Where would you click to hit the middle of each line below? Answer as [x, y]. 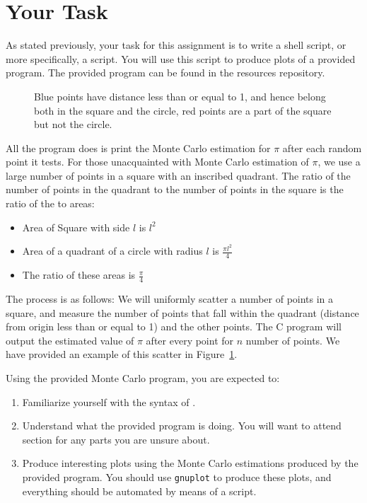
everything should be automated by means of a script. [139, 491]
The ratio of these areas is [79, 275]
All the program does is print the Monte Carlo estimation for [138, 148]
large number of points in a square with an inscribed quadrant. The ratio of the [178, 175]
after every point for [190, 340]
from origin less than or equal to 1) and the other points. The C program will [174, 326]
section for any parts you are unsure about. [116, 439]
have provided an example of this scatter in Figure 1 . [122, 354]
